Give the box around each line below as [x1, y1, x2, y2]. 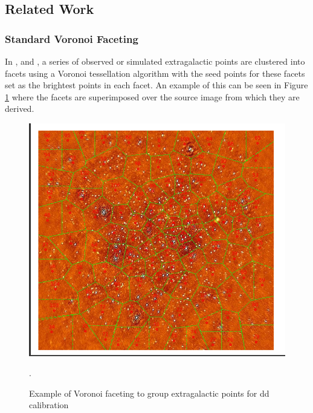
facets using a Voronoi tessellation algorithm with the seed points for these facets [5, 67, 305, 79]
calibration [29, 398, 69, 411]
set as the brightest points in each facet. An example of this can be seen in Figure [5, 79, 308, 91]
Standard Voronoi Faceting [5, 31, 138, 46]
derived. [5, 102, 34, 115]
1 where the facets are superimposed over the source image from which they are [5, 90, 300, 103]
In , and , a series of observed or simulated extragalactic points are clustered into [5, 55, 305, 67]
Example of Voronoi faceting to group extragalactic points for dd [29, 386, 269, 399]
